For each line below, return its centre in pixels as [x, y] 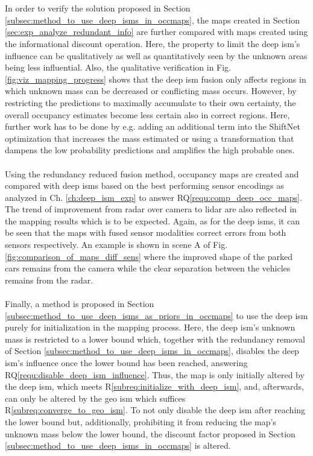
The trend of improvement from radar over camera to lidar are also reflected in [151, 209]
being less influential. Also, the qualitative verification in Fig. [118, 67]
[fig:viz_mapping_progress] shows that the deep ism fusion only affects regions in [156, 79]
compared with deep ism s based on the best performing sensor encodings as [144, 185]
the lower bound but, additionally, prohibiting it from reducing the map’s [141, 421]
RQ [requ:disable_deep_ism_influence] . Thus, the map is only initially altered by [155, 374]
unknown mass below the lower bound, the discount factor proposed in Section [150, 433]
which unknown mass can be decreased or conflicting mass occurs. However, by [151, 91]
